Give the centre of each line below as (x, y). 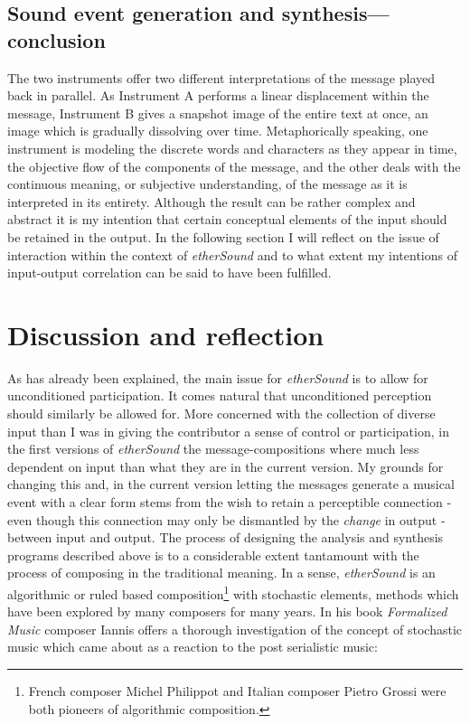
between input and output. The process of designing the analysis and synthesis (226, 537)
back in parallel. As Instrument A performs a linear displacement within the (218, 95)
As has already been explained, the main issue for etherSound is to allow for (218, 377)
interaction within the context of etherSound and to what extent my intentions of (232, 254)
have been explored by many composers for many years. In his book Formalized (227, 611)
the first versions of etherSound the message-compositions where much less (213, 449)
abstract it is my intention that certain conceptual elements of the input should (227, 219)
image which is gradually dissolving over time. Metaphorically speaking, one (218, 131)
